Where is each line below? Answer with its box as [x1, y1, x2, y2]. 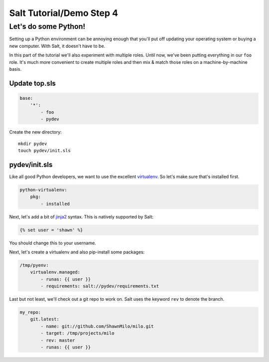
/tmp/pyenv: [19, 262, 49, 268]
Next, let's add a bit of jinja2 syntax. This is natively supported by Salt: [9, 213, 154, 219]
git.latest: [30, 317, 60, 322]
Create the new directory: [9, 129, 62, 135]
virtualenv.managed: [30, 269, 81, 275]
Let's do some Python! [9, 22, 86, 31]
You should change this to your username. [9, 240, 97, 246]
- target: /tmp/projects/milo [40, 331, 115, 336]
